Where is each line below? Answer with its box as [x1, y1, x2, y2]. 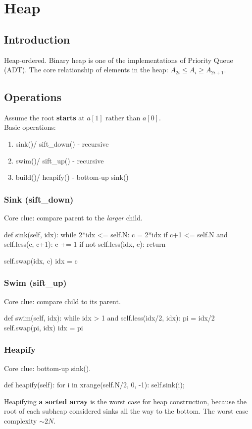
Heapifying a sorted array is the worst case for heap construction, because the [4, 396, 247, 406]
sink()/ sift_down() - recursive [15, 139, 109, 149]
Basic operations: [4, 122, 56, 132]
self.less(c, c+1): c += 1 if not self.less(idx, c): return [4, 239, 166, 249]
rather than [105, 112, 141, 122]
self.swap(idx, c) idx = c [4, 255, 78, 266]
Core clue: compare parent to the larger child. [4, 213, 143, 223]
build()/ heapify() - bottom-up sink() [15, 172, 129, 182]
